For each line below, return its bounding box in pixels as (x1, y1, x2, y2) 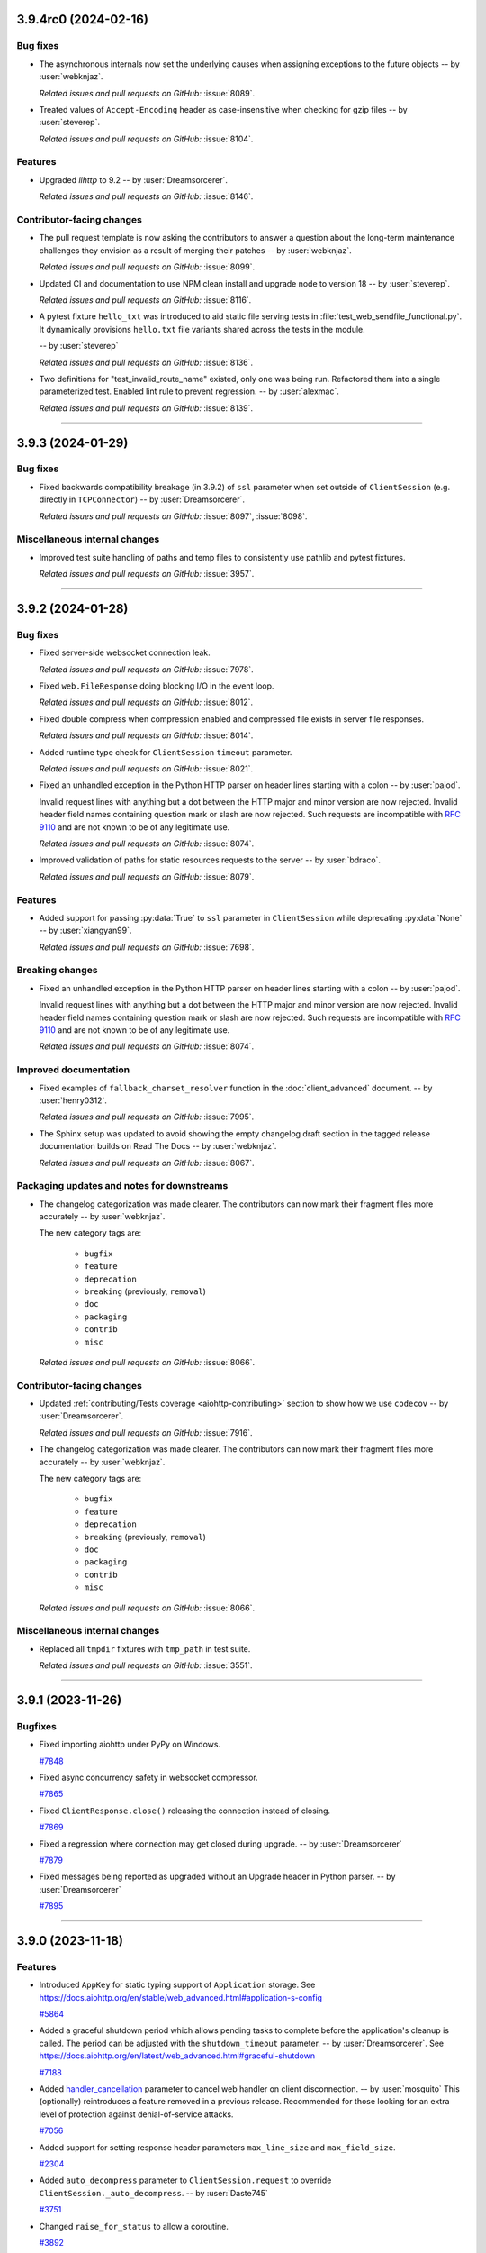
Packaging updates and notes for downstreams (16, 1180, 229, 1192)
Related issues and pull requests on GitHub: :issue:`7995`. (39, 1111, 255, 1122)
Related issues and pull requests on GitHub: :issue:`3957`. (39, 569, 255, 579)
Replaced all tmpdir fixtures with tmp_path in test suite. (39, 1643, 251, 1654)
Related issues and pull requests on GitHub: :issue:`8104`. (39, 133, 254, 144)
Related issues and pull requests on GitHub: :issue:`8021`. (39, 763, 254, 774)
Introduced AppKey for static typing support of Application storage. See (39, 1979, 316, 1991)
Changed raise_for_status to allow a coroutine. (39, 2221, 229, 2231)
